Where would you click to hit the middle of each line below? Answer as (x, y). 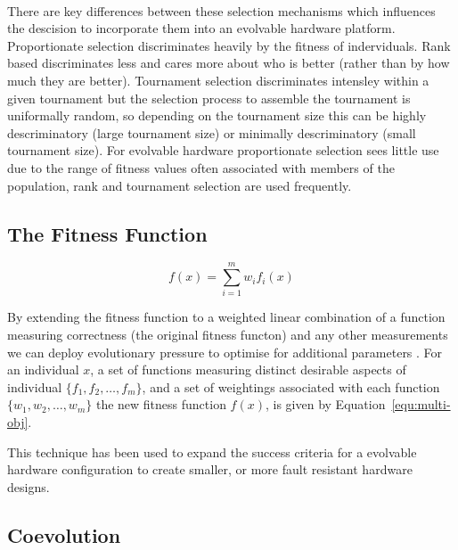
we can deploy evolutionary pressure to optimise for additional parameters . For (225, 352)
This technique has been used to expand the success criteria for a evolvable (212, 451)
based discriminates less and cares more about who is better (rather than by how (229, 63)
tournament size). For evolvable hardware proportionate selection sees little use (223, 150)
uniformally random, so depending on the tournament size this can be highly (217, 115)
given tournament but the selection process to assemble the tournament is (209, 98)
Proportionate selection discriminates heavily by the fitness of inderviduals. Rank (229, 45)
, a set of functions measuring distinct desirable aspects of (248, 369)
